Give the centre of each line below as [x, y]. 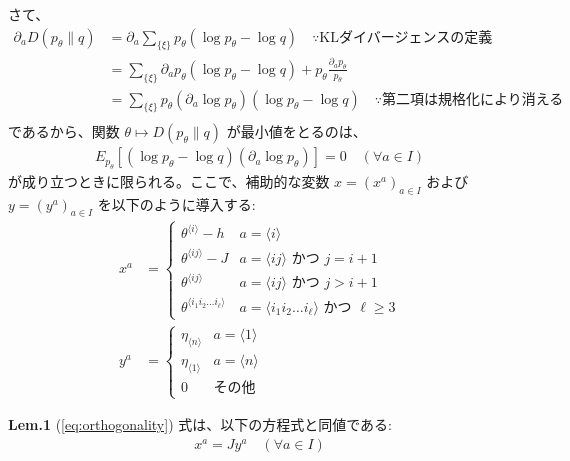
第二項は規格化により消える [472, 99]
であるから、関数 [64, 131]
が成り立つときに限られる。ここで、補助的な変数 [169, 180]
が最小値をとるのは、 [296, 131]
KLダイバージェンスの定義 [406, 37]
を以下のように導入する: [176, 203]
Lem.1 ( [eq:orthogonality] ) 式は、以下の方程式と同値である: [200, 424]
